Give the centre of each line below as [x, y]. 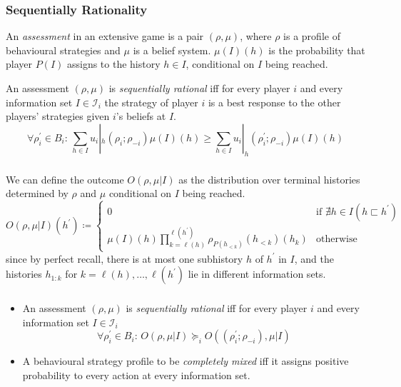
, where [256, 36]
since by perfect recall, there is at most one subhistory [125, 258]
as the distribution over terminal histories [269, 179]
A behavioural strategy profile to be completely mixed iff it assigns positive [186, 361]
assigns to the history [113, 64]
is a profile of [312, 36]
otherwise [337, 240]
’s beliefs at [141, 116]
